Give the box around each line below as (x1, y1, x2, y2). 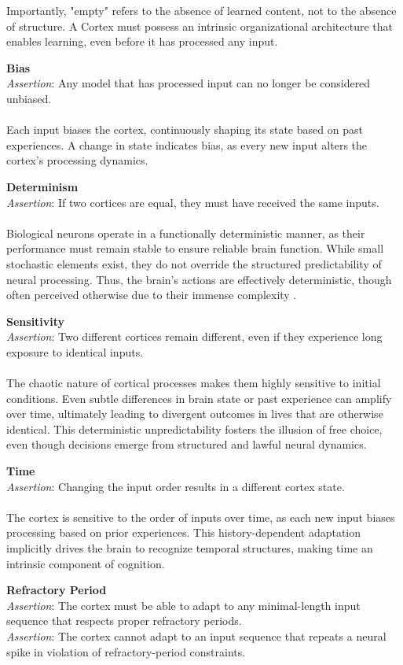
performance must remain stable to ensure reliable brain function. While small (6, 240, 384, 257)
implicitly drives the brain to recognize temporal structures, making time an (6, 540, 373, 556)
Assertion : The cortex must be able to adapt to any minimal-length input (6, 597, 361, 613)
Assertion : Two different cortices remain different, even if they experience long (6, 328, 383, 345)
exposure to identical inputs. (6, 343, 144, 360)
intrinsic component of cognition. (6, 555, 165, 571)
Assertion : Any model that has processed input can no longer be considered (6, 75, 371, 91)
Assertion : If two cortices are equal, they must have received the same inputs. (6, 194, 379, 210)
